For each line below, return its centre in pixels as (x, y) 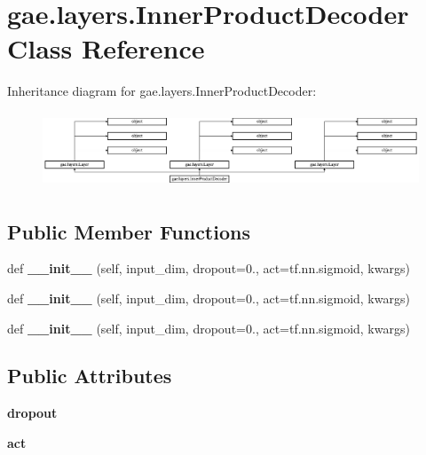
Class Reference (106, 48)
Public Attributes (90, 376)
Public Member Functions (129, 231)
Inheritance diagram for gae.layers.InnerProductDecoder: (162, 91)
